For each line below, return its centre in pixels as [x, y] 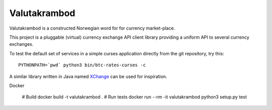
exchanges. [21, 44]
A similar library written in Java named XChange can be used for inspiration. [88, 76]
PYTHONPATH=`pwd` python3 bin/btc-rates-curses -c [82, 65]
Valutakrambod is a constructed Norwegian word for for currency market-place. [92, 28]
